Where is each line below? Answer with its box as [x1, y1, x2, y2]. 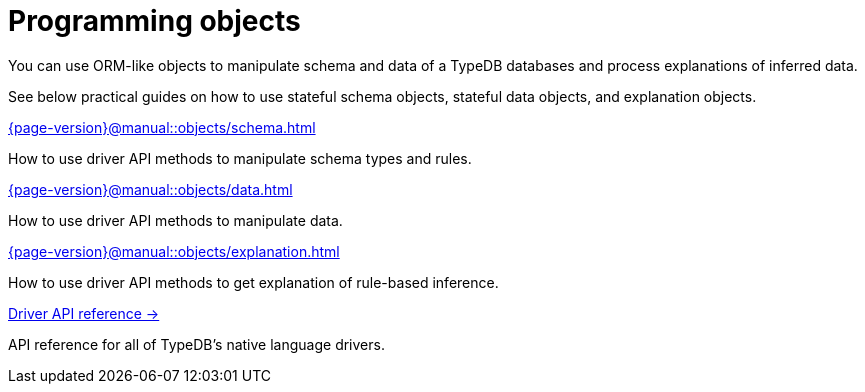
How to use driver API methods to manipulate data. [8, 211, 343, 229]
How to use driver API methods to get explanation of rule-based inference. [8, 273, 499, 291]
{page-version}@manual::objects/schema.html [8, 118, 316, 136]
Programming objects [8, 4, 301, 38]
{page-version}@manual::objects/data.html [8, 180, 293, 198]
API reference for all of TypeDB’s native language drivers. [8, 335, 385, 353]
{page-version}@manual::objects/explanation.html [8, 242, 340, 260]
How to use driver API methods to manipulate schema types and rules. [8, 149, 472, 167]
